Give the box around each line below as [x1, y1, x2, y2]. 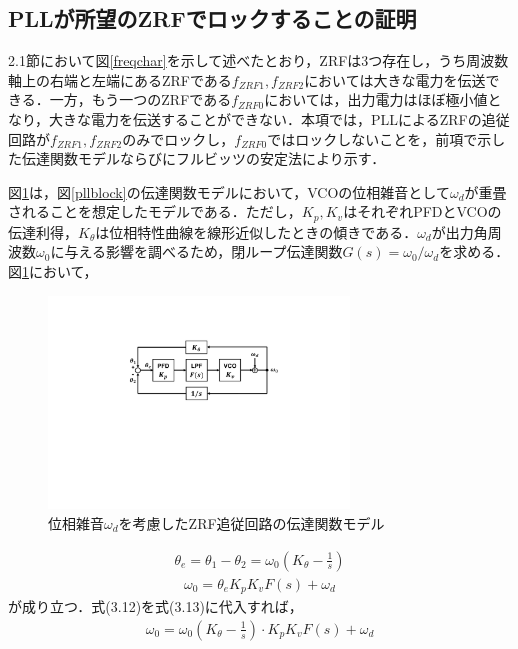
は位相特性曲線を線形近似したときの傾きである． [95, 221, 418, 242]
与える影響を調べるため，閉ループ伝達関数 [64, 241, 343, 262]
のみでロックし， [122, 128, 235, 149]
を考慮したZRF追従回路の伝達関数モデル [118, 512, 385, 533]
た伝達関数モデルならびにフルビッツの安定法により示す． [8, 148, 386, 169]
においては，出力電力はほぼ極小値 [264, 89, 488, 110]
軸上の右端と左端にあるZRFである [8, 69, 232, 90]
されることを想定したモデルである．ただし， [8, 201, 302, 222]
